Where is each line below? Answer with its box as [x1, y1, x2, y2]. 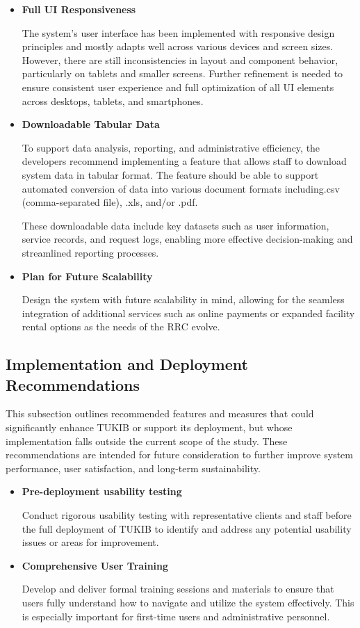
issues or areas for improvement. [22, 535, 159, 549]
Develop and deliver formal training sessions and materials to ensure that [22, 581, 334, 596]
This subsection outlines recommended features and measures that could [6, 406, 314, 421]
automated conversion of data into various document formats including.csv [22, 181, 340, 195]
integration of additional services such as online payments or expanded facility [22, 305, 355, 320]
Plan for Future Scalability [22, 268, 153, 283]
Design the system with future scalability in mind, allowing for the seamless [22, 292, 345, 307]
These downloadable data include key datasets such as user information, [22, 218, 329, 232]
